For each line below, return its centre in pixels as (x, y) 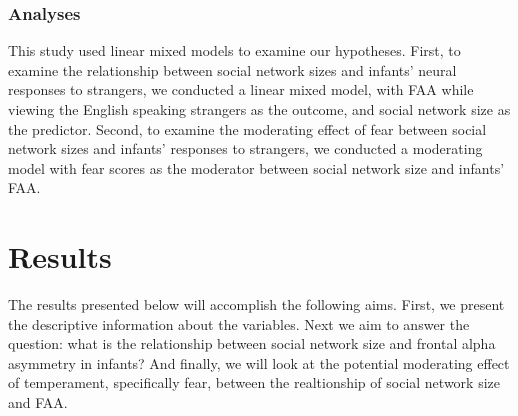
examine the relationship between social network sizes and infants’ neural (232, 69)
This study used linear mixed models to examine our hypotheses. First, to (234, 50)
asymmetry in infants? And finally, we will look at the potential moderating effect (259, 362)
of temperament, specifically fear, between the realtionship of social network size (254, 382)
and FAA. (38, 402)
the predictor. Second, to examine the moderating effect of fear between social (247, 128)
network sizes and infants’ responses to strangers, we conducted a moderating (245, 148)
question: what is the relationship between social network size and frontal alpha (252, 343)
